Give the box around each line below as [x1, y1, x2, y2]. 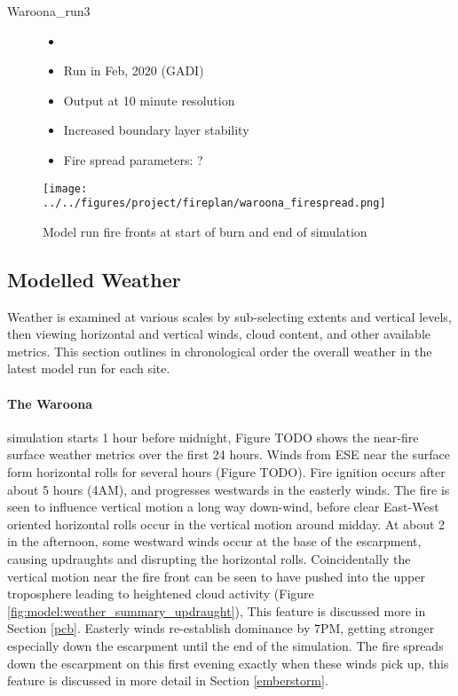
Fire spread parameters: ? [63, 150, 203, 168]
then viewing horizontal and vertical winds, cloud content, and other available [7, 325, 431, 343]
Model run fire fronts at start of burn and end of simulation [43, 222, 367, 240]
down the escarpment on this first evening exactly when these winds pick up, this [7, 653, 449, 672]
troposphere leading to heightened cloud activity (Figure [7, 584, 314, 603]
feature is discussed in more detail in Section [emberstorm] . [7, 671, 328, 690]
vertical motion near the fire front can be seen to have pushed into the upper [7, 567, 425, 585]
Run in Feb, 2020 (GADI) [63, 61, 204, 80]
